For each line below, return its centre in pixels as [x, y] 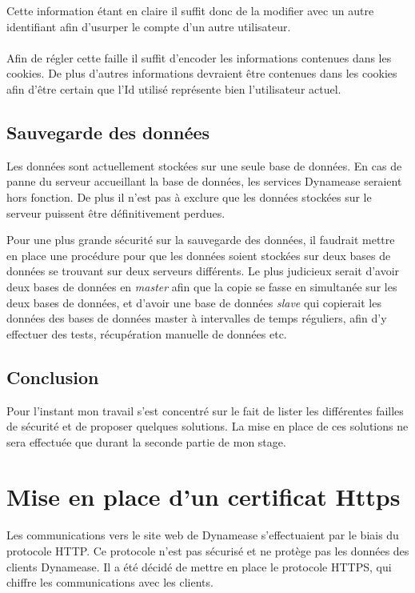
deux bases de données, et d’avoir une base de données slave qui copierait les [194, 302]
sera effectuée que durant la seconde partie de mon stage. [146, 441]
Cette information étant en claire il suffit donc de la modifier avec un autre [190, 10]
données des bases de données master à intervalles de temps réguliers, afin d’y [197, 318]
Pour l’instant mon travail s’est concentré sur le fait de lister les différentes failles [205, 410]
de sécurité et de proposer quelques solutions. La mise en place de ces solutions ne [207, 426]
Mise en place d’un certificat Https [204, 497]
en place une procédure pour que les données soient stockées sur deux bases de [199, 255]
